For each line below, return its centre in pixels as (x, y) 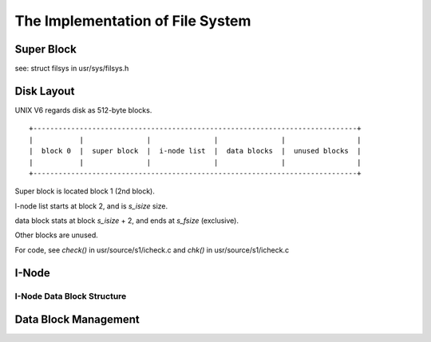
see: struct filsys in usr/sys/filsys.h (72, 69)
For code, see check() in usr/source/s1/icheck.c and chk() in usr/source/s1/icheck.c (152, 250)
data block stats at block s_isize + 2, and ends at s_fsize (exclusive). (127, 221)
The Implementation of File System (133, 21)
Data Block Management (77, 320)
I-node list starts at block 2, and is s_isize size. (91, 206)
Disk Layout (45, 91)
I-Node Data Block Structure (71, 296)
